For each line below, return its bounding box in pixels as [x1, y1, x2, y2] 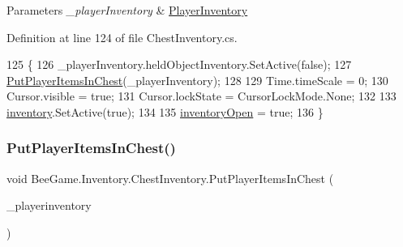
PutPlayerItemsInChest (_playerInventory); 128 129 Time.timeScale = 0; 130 [6, 71, 388, 88]
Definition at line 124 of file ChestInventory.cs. [6, 28, 238, 45]
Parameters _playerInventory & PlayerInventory [6, 2, 248, 18]
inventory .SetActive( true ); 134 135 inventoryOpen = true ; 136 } [6, 103, 324, 120]
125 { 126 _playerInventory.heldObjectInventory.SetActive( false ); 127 [6, 56, 352, 73]
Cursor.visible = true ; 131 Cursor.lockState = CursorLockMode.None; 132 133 [6, 87, 397, 104]
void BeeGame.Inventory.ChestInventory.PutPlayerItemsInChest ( [6, 169, 334, 186]
